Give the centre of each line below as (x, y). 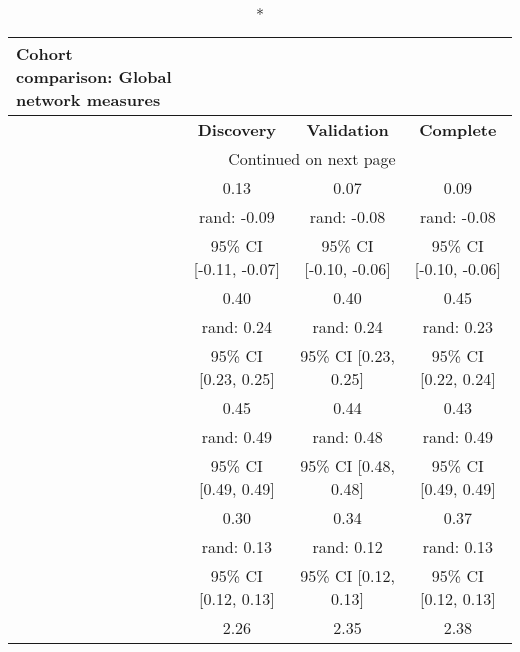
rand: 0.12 (347, 546)
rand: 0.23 (457, 326)
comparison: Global (94, 76)
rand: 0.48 (347, 436)
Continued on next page (312, 158)
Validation (347, 129)
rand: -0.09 (237, 216)
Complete (458, 129)
